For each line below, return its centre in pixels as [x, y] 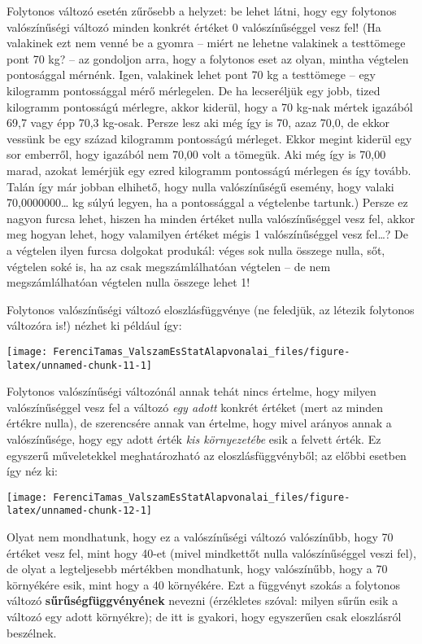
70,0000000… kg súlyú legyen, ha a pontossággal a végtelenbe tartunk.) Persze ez [207, 202]
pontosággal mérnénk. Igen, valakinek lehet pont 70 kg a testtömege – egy [191, 74]
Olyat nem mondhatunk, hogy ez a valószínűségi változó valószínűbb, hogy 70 [200, 537]
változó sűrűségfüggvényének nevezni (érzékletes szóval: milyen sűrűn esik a [202, 600]
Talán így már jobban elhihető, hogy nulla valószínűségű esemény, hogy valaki [200, 186]
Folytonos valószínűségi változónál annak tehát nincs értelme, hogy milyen [191, 391]
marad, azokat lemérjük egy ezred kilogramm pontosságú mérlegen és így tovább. [209, 170]
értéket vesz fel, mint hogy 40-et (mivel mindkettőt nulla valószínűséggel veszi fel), [211, 552]
